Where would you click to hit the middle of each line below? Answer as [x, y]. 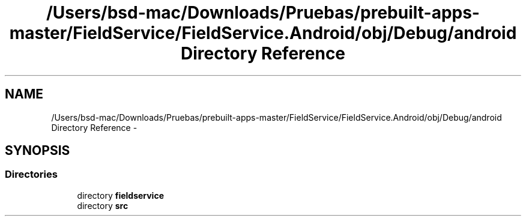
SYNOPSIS [38, 151]
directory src [103, 205]
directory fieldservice [120, 195]
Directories [31, 174]
